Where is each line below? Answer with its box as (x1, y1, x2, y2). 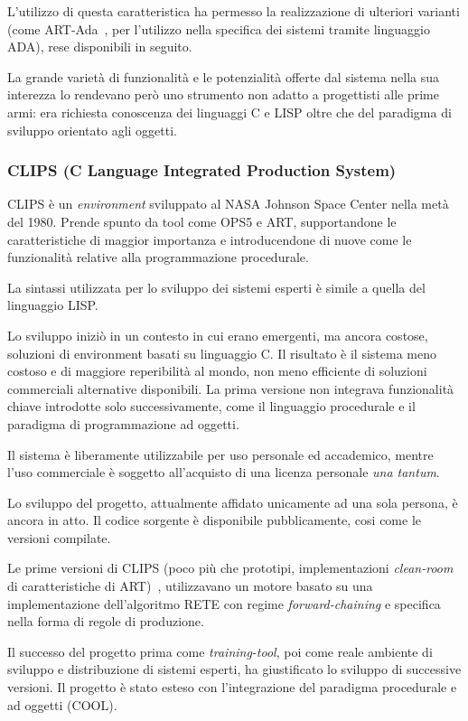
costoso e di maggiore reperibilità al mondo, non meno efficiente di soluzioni (7, 361, 427, 380)
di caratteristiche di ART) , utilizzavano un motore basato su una (7, 576, 373, 595)
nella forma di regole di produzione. (7, 612, 204, 631)
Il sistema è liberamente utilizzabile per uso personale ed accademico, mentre (7, 445, 434, 463)
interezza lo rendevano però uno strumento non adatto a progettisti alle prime (7, 85, 439, 104)
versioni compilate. (7, 528, 111, 547)
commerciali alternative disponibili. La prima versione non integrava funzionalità (7, 379, 454, 398)
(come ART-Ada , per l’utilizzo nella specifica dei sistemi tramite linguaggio (7, 19, 430, 38)
